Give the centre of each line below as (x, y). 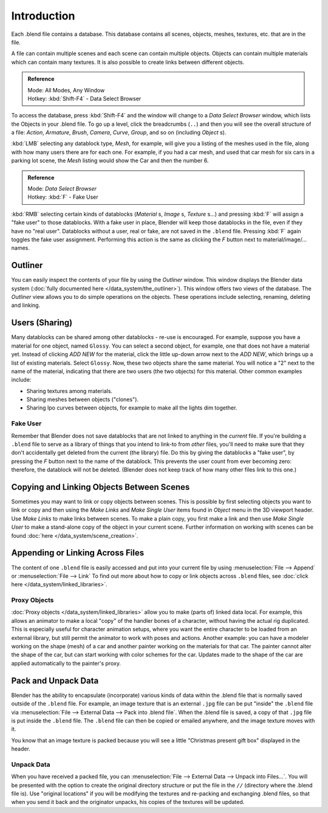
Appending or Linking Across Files (78, 553)
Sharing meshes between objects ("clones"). (83, 400)
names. (20, 248)
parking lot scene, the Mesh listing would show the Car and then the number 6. (110, 160)
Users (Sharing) (42, 323)
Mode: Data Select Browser (62, 189)
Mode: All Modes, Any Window (66, 90)
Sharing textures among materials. (69, 391)
